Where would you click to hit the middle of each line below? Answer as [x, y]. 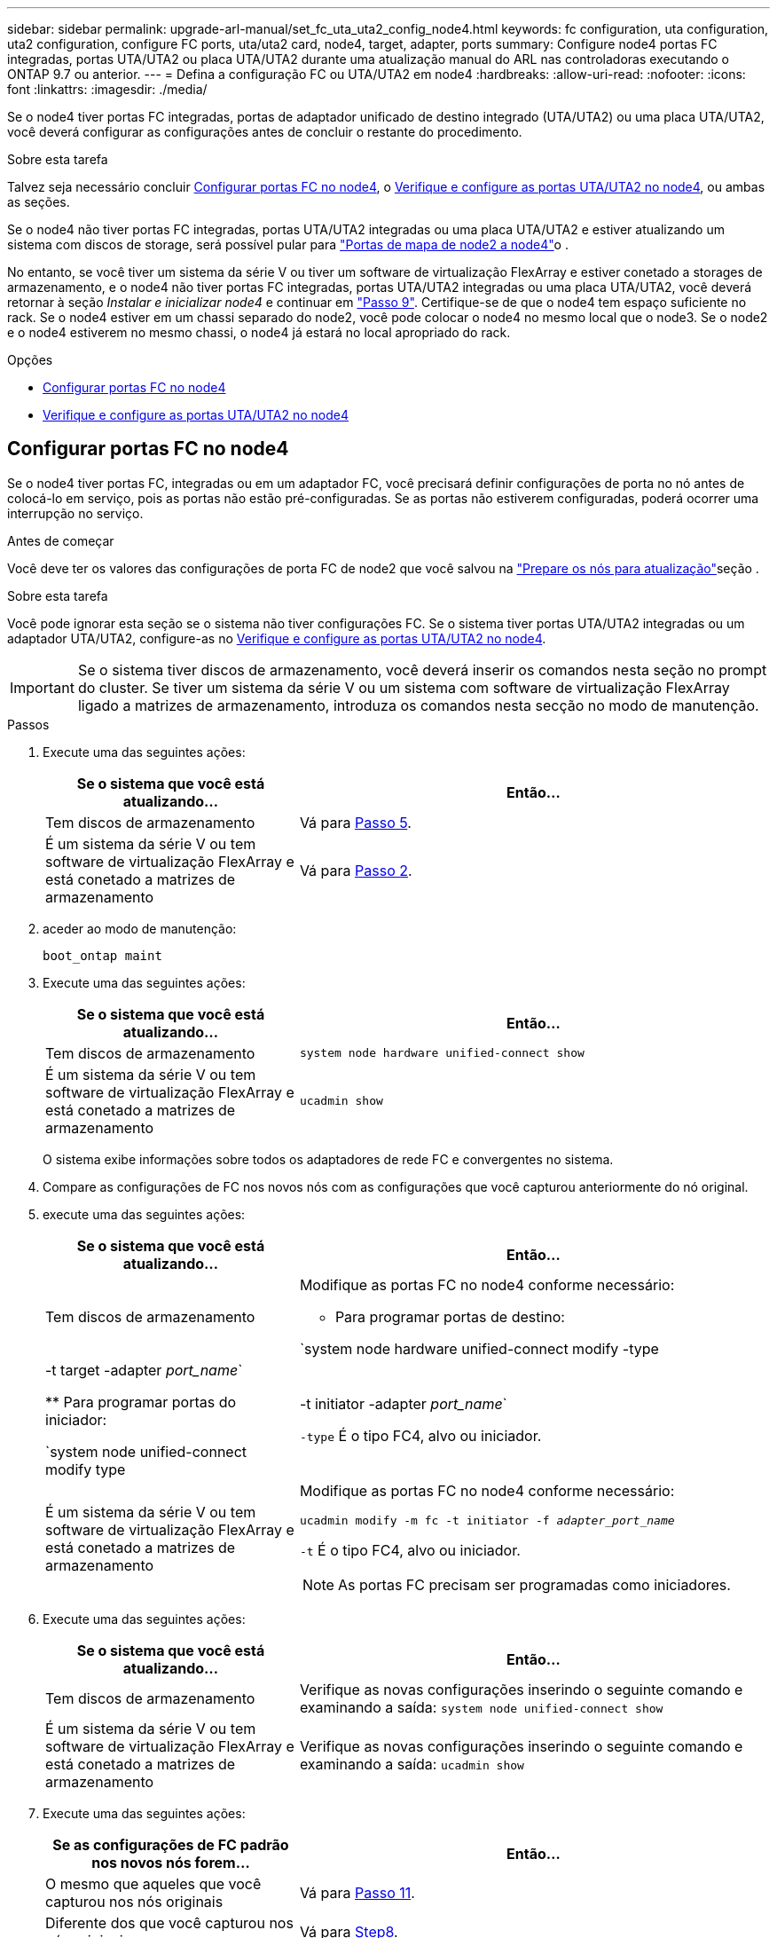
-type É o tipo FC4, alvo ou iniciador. [420, 1435]
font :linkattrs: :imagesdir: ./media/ [107, 89]
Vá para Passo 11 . [357, 1892]
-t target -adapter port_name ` [144, 1370]
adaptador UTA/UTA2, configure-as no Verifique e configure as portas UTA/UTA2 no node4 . [277, 638]
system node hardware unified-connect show [442, 1053]
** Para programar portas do [141, 1402]
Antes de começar [61, 540]
